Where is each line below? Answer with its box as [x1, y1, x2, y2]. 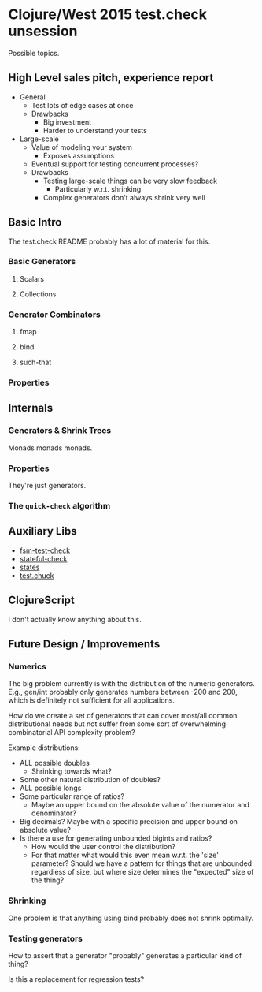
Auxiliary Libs [8, 524, 77, 538]
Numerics [8, 661, 47, 672]
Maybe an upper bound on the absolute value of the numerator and [31, 800, 250, 810]
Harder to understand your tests [42, 125, 147, 135]
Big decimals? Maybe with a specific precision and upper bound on [19, 817, 238, 826]
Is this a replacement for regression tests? [8, 974, 144, 983]
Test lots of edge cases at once [31, 100, 134, 110]
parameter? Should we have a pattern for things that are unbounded [31, 859, 253, 868]
